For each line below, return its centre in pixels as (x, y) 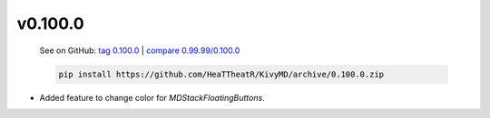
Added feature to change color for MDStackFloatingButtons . (152, 97)
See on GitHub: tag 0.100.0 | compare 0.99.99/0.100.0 (140, 50)
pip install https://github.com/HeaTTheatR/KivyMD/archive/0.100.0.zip (221, 74)
